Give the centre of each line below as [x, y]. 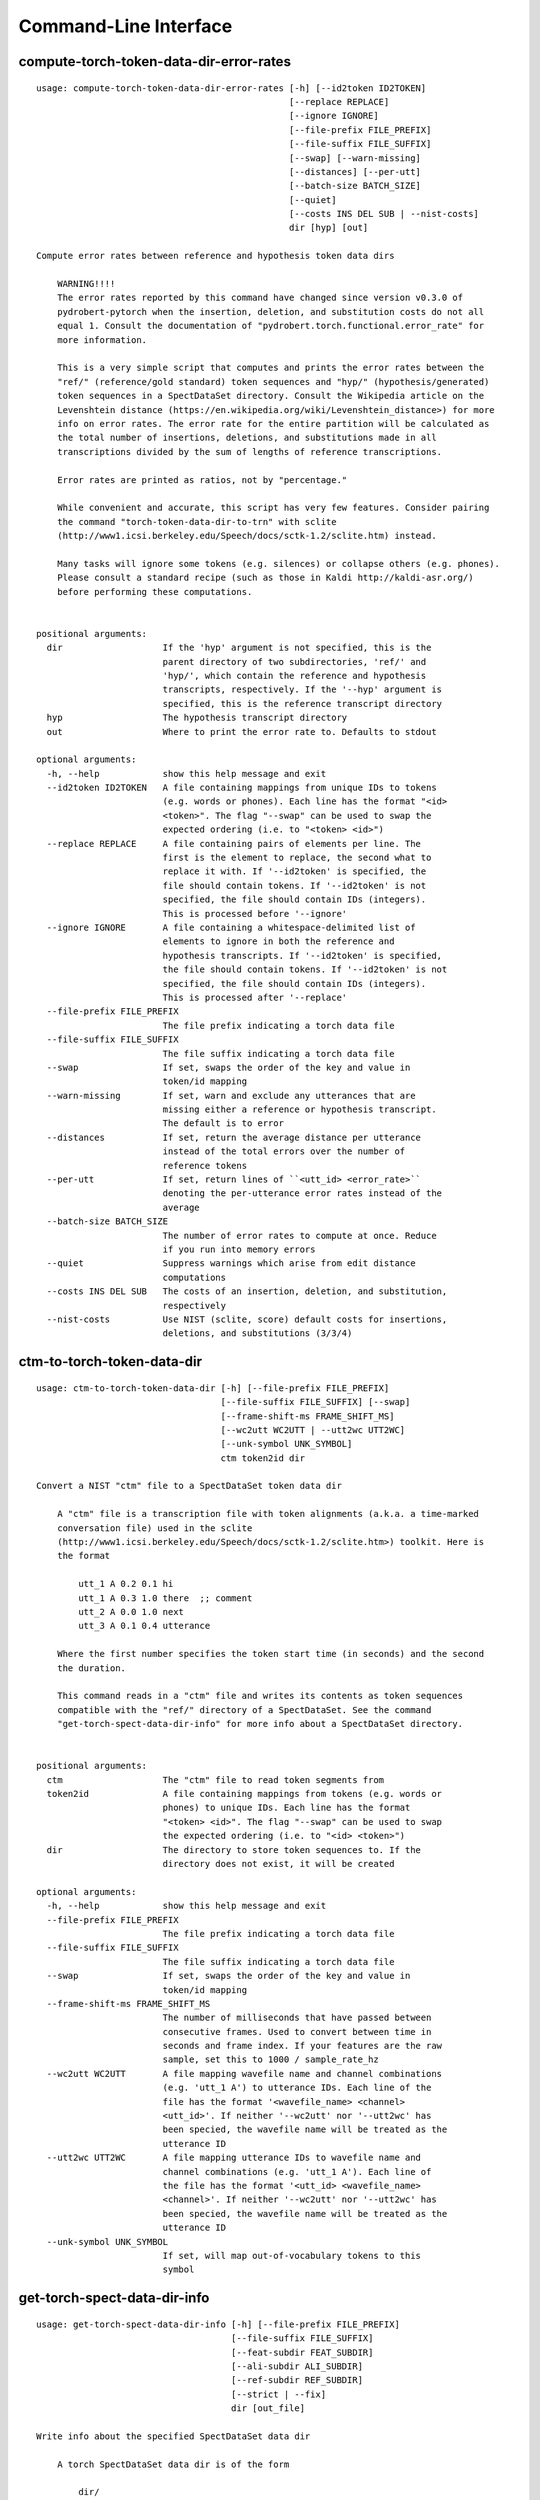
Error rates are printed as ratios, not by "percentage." [202, 479]
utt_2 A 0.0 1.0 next [131, 1611]
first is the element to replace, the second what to [297, 858]
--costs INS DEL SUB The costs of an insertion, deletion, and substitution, [247, 1291]
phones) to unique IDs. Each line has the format [286, 1808]
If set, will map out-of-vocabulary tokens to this [292, 2255]
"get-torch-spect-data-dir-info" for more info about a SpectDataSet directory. [260, 1724]
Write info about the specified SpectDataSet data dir [173, 2436]
